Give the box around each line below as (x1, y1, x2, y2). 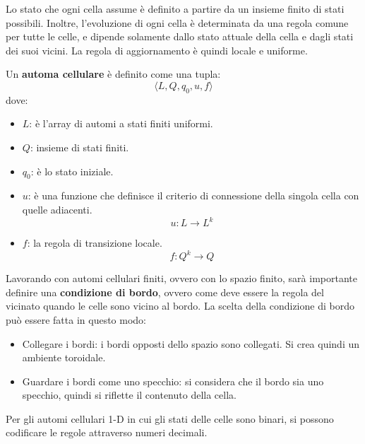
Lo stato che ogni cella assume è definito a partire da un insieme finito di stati (6, 1, 345, 16)
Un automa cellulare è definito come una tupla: (6, 66, 221, 81)
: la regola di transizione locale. (27, 235, 162, 250)
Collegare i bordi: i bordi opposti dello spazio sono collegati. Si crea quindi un (22, 336, 360, 351)
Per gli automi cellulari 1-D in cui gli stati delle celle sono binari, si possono (6, 411, 334, 426)
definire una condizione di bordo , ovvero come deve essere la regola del (6, 284, 324, 299)
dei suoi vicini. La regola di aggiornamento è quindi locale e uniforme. (6, 42, 308, 57)
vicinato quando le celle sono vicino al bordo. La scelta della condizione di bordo (6, 298, 354, 313)
